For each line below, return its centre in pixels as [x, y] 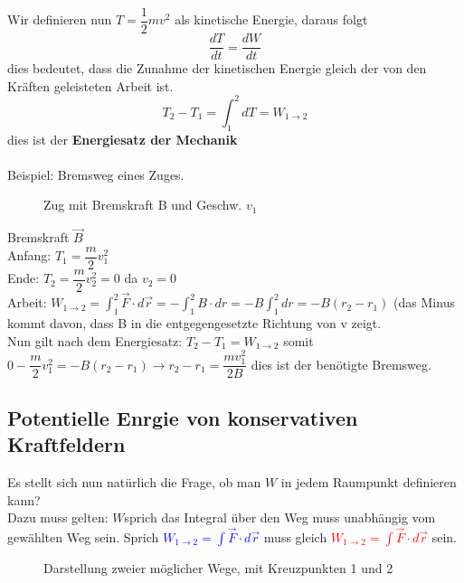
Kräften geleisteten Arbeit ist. [90, 85]
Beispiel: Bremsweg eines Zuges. [96, 174]
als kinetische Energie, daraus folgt [271, 19]
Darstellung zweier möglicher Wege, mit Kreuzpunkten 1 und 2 [218, 567]
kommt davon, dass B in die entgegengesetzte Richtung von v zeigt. [194, 322]
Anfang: [29, 255]
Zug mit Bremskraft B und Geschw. [143, 205]
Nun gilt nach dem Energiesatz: [95, 340]
